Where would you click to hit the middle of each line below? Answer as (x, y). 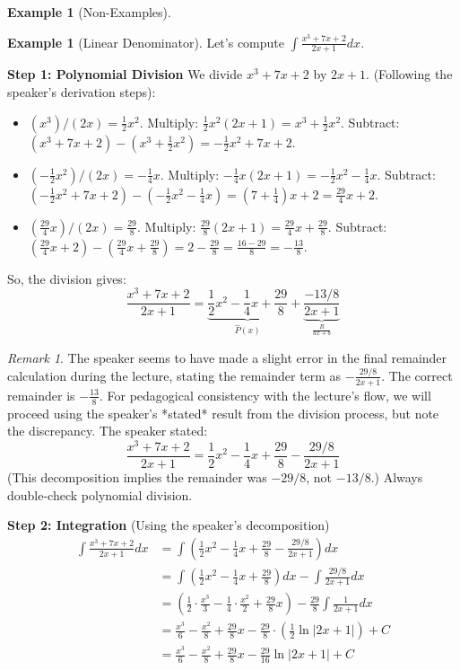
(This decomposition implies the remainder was (137, 476)
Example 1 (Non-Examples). (89, 12)
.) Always (397, 476)
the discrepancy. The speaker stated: (108, 431)
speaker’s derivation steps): (82, 92)
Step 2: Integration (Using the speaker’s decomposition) (169, 525)
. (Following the (409, 74)
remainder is (41, 395)
